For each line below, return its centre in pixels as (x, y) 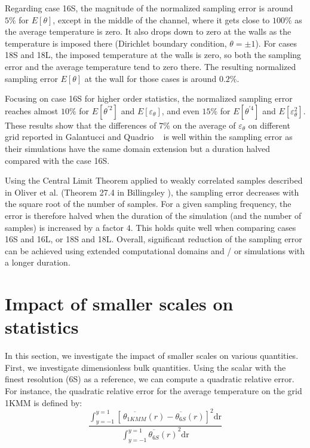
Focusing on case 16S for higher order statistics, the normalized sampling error (149, 98)
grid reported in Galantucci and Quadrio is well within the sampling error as (149, 137)
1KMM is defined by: (44, 402)
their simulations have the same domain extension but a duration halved (138, 148)
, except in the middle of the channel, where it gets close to (161, 19)
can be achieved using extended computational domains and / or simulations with (155, 250)
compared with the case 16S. (57, 160)
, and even (180, 110)
